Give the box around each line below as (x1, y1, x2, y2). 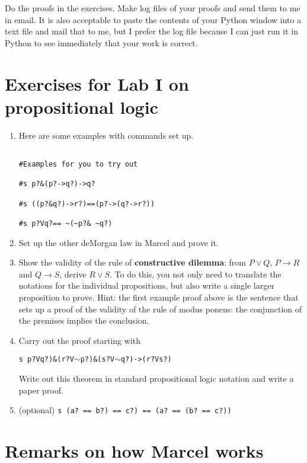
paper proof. (18, 384, 63, 396)
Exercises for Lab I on (5, 71, 189, 95)
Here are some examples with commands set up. (18, 129, 194, 141)
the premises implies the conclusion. (18, 314, 149, 327)
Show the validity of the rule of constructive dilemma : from (18, 256, 246, 269)
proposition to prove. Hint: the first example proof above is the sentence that (18, 290, 299, 303)
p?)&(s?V (80, 355, 114, 364)
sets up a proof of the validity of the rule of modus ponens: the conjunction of (18, 302, 302, 315)
